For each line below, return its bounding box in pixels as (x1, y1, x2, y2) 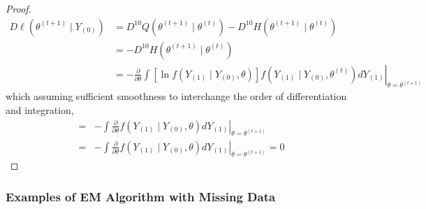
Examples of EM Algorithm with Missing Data (6, 187, 276, 205)
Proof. (6, 1, 31, 15)
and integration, (6, 103, 74, 117)
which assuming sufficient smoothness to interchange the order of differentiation (6, 89, 347, 103)
